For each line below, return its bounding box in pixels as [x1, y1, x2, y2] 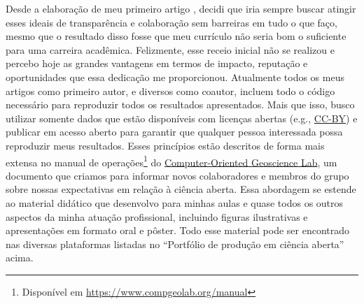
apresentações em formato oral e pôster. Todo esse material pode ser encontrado [6, 223, 350, 238]
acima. [6, 250, 34, 265]
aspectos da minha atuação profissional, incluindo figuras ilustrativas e [6, 209, 308, 224]
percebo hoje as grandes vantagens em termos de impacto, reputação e [6, 56, 308, 71]
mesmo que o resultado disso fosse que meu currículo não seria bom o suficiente [6, 29, 346, 43]
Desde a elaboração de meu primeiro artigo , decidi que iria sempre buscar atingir [6, 1, 356, 15]
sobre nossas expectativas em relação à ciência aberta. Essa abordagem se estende [6, 182, 356, 196]
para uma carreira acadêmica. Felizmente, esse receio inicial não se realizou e [6, 42, 335, 57]
